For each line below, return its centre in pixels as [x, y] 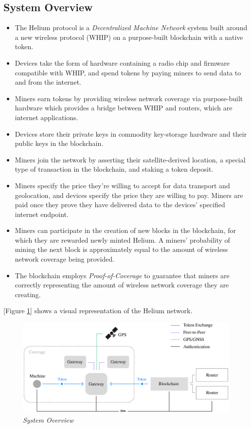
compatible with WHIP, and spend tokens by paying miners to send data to [128, 72]
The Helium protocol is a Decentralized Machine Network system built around [131, 27]
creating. [28, 294]
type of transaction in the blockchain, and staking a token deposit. [114, 169]
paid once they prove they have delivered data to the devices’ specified [120, 205]
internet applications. [46, 117]
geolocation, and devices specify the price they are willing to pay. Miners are [129, 195]
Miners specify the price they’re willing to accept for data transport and [122, 185]
